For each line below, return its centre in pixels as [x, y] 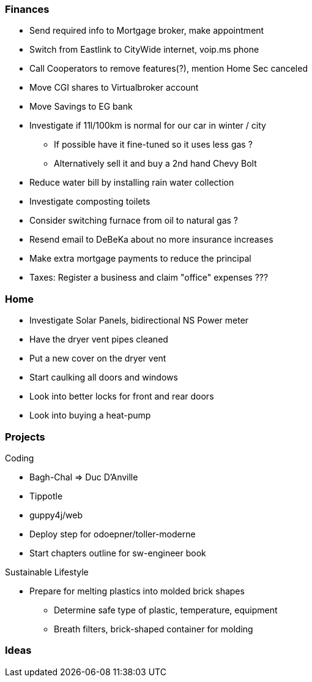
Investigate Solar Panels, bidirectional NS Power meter [139, 320]
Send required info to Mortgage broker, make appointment [147, 31]
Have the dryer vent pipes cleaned [99, 339]
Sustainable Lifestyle [47, 572]
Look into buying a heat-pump [90, 415]
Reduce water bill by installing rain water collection [132, 183]
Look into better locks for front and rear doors [122, 396]
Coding [20, 458]
